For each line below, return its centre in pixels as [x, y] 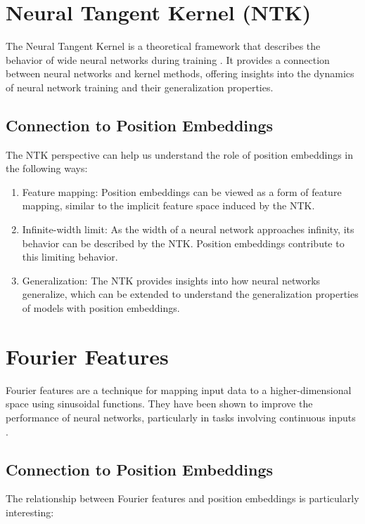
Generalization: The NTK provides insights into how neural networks [171, 280]
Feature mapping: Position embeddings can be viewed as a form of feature [182, 191]
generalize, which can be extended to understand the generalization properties [190, 294]
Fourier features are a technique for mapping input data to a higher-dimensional [179, 389]
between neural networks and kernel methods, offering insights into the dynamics [180, 73]
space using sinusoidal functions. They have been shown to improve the [159, 404]
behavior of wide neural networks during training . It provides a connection [168, 59]
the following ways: [47, 168]
